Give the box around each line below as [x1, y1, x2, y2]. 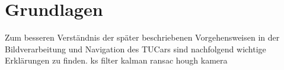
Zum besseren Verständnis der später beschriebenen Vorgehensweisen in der [5, 31, 280, 44]
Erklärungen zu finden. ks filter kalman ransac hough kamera [5, 54, 228, 66]
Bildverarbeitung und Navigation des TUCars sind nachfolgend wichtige [5, 42, 266, 55]
